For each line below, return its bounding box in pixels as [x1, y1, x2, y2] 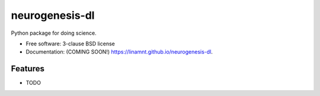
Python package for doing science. [11, 29, 97, 37]
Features [11, 64, 44, 74]
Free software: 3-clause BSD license [25, 40, 115, 47]
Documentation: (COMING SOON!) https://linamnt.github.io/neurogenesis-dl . [25, 48, 213, 55]
